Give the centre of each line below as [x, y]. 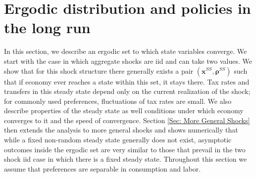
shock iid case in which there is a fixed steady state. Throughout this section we [126, 159]
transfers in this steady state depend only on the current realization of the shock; [127, 91]
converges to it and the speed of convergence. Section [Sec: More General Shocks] [127, 120]
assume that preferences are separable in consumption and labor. [102, 168]
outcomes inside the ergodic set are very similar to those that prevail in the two [125, 149]
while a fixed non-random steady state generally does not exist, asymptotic [118, 140]
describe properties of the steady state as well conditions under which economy [124, 111]
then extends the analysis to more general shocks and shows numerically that [121, 130]
